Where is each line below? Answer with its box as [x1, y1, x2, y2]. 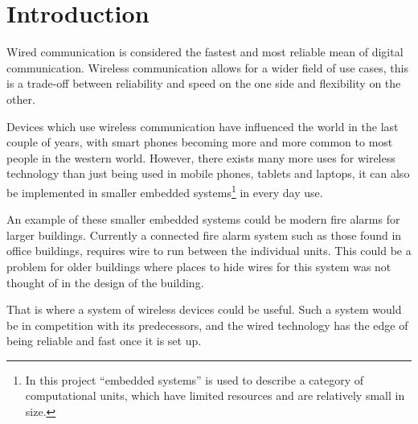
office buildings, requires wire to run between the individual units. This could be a [6, 242, 412, 259]
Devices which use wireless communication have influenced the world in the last [6, 117, 399, 134]
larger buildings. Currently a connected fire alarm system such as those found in [6, 226, 402, 243]
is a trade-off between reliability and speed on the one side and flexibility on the [6, 75, 401, 92]
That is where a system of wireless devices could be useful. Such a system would [6, 301, 402, 318]
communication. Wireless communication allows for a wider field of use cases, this [6, 59, 408, 76]
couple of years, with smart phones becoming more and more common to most [6, 134, 393, 150]
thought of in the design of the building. [6, 274, 204, 290]
